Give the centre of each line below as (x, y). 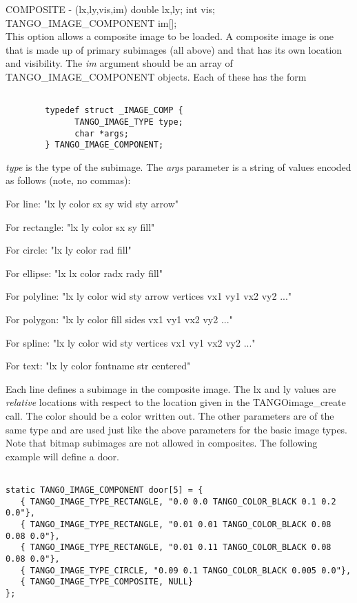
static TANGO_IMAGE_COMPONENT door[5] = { (104, 490)
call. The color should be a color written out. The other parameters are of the (170, 415)
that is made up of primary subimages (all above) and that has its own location (174, 49)
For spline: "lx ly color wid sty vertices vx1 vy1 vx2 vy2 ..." (131, 342)
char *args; (102, 133)
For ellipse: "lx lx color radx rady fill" (84, 273)
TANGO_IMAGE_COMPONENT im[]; (91, 22)
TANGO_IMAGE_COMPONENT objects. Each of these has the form (156, 76)
